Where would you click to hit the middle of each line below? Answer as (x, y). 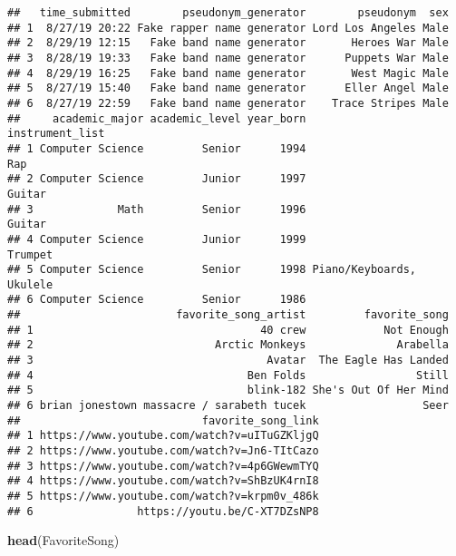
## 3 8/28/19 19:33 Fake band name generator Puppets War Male (228, 58)
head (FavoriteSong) (63, 540)
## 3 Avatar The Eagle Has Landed (228, 361)
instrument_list (56, 134)
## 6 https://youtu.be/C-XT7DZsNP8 (163, 511)
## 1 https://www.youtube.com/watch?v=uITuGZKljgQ (163, 436)
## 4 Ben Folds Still (228, 375)
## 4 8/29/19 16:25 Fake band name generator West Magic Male (228, 73)
